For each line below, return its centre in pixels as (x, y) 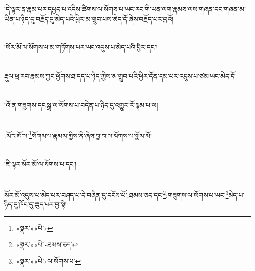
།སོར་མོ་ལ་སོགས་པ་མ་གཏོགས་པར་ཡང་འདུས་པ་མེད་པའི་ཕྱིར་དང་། (81, 47)
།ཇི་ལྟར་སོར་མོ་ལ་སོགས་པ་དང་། (41, 164)
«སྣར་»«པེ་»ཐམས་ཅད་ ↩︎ (47, 244)
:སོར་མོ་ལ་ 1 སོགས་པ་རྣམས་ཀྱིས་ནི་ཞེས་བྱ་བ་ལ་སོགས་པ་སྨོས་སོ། (78, 135)
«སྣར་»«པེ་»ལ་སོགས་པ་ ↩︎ (48, 260)
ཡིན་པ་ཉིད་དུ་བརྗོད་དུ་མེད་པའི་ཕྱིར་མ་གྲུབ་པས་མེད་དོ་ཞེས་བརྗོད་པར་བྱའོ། (89, 18)
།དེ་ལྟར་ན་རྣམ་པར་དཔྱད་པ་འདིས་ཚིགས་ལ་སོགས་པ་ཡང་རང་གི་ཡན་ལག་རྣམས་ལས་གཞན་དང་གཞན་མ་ (125, 9)
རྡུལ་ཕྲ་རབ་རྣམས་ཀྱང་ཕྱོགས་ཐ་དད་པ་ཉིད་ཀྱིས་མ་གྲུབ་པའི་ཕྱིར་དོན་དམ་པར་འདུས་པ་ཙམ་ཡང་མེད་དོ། (120, 76)
